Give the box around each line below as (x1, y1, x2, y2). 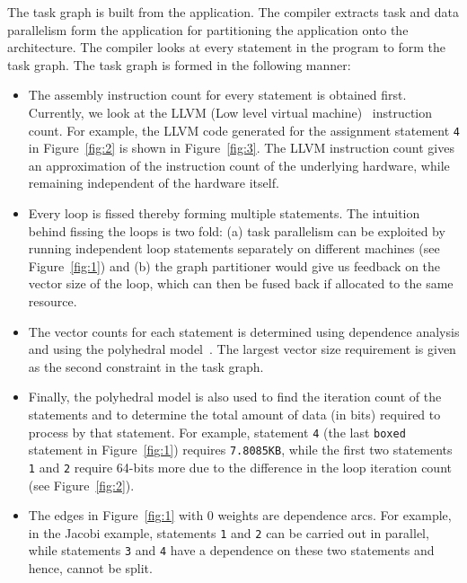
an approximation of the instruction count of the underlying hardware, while (28, 155, 450, 174)
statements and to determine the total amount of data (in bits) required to (28, 404, 441, 423)
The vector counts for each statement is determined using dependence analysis (28, 322, 460, 340)
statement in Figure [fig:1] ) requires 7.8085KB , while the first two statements (28, 440, 453, 459)
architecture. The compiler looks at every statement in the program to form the (7, 38, 446, 57)
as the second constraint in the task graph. (28, 357, 264, 375)
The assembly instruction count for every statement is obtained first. (28, 85, 407, 104)
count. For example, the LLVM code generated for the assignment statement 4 (28, 120, 460, 139)
